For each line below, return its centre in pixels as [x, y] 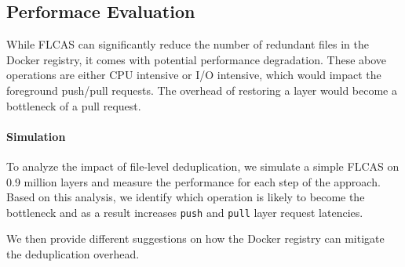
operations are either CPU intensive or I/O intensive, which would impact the [194, 75]
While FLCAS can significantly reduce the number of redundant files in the [188, 44]
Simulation [36, 136]
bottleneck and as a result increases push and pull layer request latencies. [185, 212]
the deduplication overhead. [73, 254]
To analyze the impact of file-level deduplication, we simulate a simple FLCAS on [203, 166]
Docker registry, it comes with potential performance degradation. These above [197, 59]
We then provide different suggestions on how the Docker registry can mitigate [195, 238]
